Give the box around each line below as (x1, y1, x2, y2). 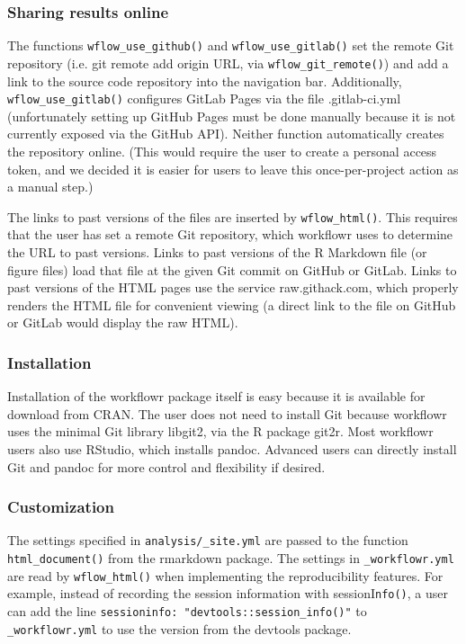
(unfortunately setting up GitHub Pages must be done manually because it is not (7, 106, 456, 125)
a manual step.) (7, 177, 94, 196)
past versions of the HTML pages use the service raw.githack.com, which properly (7, 278, 459, 297)
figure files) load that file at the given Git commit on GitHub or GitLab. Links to (7, 260, 457, 279)
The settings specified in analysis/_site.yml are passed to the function (7, 531, 408, 550)
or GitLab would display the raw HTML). (7, 313, 238, 332)
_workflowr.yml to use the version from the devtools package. (7, 619, 352, 638)
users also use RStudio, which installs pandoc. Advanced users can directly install (7, 439, 457, 458)
